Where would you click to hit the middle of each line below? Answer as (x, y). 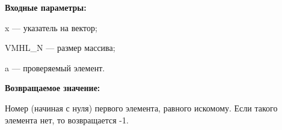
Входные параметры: (46, 7)
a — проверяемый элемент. (55, 67)
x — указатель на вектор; (51, 27)
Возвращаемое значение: (53, 88)
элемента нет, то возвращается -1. (67, 120)
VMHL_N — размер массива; (60, 48)
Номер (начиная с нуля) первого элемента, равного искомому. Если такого (141, 108)
